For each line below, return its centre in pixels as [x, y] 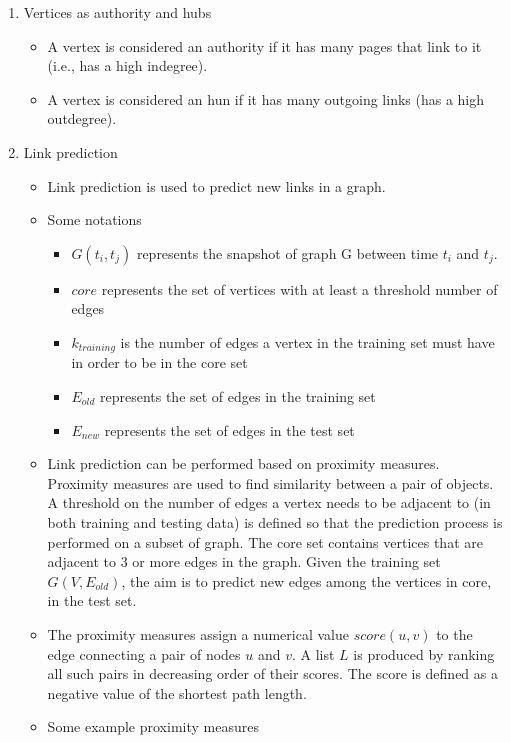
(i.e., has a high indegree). [127, 65]
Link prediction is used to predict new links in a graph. [216, 185]
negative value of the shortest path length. [177, 692]
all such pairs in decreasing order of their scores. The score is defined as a [272, 673]
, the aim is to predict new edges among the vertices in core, [306, 580]
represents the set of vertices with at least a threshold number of [299, 288]
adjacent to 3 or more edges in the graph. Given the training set [244, 561]
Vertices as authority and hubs [117, 12]
